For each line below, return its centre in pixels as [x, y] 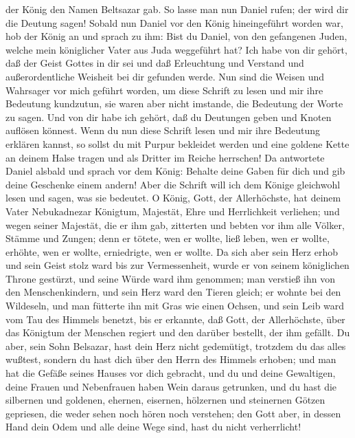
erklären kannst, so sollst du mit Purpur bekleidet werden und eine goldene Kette [177, 143]
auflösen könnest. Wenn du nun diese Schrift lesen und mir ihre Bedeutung [163, 130]
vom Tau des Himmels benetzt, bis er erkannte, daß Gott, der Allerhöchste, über [175, 319]
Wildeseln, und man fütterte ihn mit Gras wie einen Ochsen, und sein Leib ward [175, 306]
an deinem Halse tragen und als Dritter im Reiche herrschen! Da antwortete [165, 157]
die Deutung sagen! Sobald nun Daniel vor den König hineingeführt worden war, [174, 22]
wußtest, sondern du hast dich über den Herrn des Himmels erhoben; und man [171, 359]
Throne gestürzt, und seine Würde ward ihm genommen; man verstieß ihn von [170, 278]
